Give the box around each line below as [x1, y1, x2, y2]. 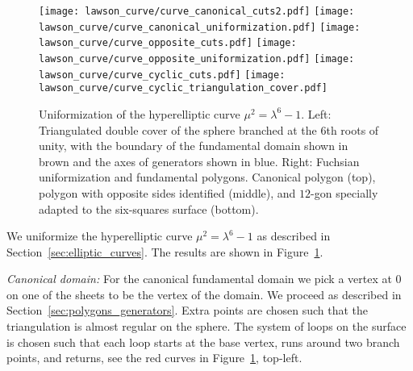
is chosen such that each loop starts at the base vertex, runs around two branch [6, 333, 400, 350]
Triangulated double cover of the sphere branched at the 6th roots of [39, 121, 379, 138]
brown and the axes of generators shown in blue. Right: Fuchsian [39, 152, 360, 169]
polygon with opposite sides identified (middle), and [39, 184, 296, 201]
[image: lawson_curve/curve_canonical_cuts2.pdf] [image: [39, 6, 355, 17]
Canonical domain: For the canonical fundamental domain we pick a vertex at [6, 270, 392, 287]
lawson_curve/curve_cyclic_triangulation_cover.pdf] [39, 82, 327, 94]
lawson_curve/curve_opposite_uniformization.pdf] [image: [39, 52, 355, 65]
